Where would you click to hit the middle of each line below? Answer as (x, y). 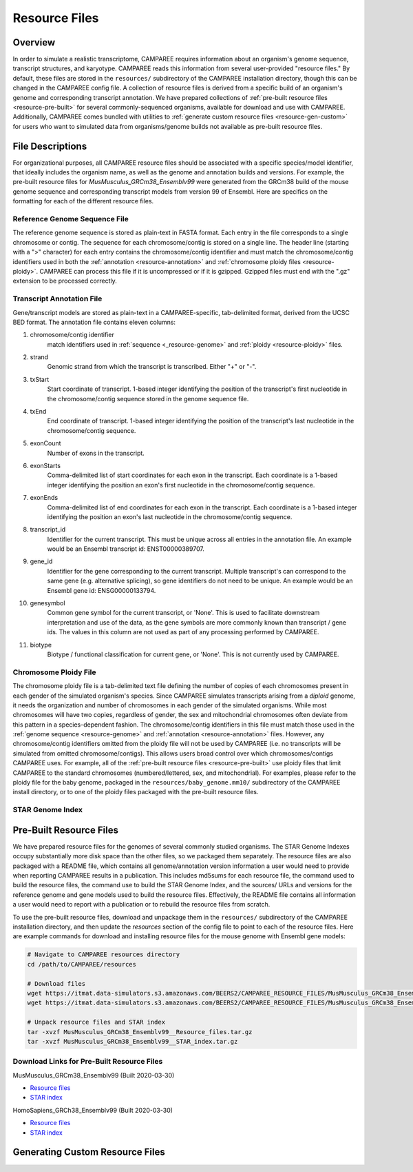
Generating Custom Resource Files (89, 1152)
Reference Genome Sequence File (71, 219)
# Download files (56, 983)
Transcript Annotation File (57, 299)
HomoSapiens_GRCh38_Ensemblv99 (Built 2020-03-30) (93, 1110)
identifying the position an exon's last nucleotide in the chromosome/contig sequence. (170, 516)
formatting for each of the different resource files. (83, 201)
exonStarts (45, 465)
